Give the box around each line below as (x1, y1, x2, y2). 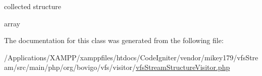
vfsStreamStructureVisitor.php (135, 62, 230, 72)
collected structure (4, 1, 61, 11)
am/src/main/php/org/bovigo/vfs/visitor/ (4, 62, 136, 72)
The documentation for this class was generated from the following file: (4, 35, 224, 46)
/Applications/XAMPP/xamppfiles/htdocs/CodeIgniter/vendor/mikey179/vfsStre (4, 52, 258, 62)
